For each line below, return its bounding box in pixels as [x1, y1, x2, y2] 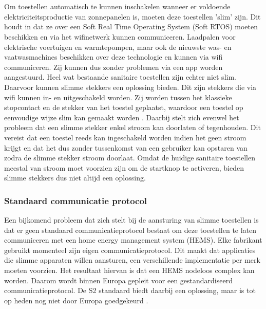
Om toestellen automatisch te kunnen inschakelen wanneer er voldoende [4, 1, 231, 12]
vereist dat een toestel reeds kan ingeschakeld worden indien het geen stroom [4, 132, 246, 142]
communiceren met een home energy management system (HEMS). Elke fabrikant [4, 234, 262, 245]
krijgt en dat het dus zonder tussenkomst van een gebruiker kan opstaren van [4, 142, 248, 153]
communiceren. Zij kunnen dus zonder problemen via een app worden [4, 61, 223, 72]
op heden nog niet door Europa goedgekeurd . [4, 295, 148, 305]
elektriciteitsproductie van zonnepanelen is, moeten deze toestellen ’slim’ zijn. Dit [4, 11, 261, 22]
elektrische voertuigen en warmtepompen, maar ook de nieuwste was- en [4, 41, 232, 52]
